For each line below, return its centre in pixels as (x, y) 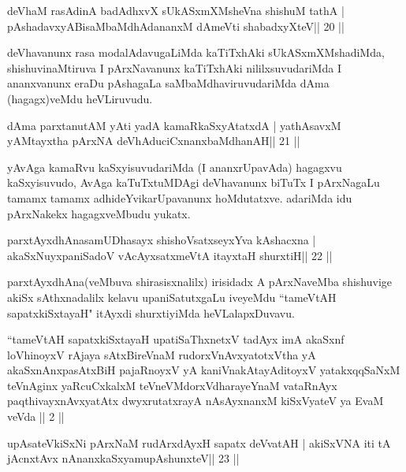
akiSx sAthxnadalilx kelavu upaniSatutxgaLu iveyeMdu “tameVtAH (172, 297)
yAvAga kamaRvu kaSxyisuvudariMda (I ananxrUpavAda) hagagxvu (175, 167)
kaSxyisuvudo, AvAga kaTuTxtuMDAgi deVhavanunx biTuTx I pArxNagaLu (194, 182)
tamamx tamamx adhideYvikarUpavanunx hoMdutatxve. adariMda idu (180, 197)
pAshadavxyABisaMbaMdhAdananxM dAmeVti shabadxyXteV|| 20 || (176, 26)
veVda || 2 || (36, 416)
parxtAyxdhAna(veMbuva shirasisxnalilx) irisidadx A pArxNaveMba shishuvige (199, 282)
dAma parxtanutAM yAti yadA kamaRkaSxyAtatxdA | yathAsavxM (174, 125)
